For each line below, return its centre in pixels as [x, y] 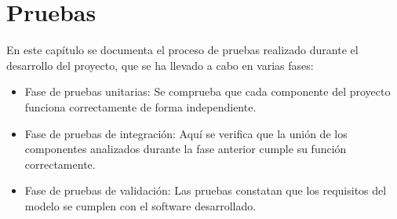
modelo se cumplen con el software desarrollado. [140, 205]
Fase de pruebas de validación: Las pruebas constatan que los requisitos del [206, 190]
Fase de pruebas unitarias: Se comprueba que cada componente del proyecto [208, 91]
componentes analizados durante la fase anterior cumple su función [186, 149]
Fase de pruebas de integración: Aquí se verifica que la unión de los [186, 133]
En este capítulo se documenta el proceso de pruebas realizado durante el [182, 50]
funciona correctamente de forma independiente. [140, 106]
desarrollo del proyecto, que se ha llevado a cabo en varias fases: [160, 65]
